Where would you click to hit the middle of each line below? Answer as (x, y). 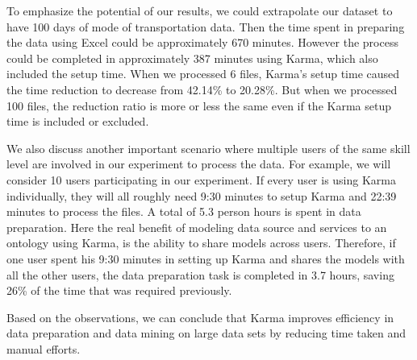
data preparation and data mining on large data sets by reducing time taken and (206, 333)
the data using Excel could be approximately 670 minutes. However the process (202, 42)
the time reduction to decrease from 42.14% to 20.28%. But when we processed (202, 89)
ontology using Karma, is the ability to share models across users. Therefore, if (201, 243)
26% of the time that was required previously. (119, 290)
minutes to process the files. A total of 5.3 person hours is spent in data (184, 211)
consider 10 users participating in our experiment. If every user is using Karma (201, 179)
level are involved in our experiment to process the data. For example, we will (199, 164)
